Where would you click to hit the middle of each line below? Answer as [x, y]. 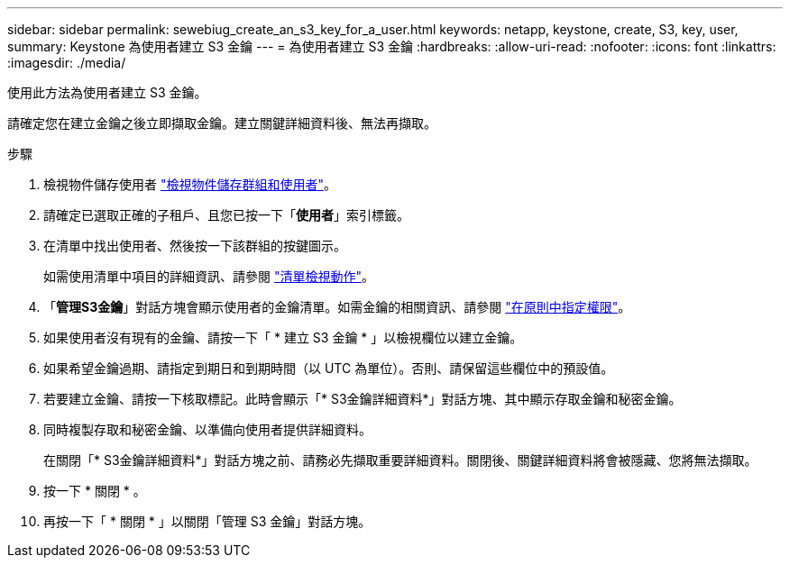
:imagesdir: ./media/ [67, 63]
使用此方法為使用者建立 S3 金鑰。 [107, 92]
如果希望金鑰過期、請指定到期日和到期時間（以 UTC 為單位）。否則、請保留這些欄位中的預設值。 [329, 368]
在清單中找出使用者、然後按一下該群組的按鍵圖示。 [195, 246]
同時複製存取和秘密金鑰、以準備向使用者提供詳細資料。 [207, 429]
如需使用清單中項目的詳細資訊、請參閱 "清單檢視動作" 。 [209, 276]
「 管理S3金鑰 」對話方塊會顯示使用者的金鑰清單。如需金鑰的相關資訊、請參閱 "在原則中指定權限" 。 [337, 307]
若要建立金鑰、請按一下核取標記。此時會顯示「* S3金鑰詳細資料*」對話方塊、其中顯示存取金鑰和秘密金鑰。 [363, 399]
